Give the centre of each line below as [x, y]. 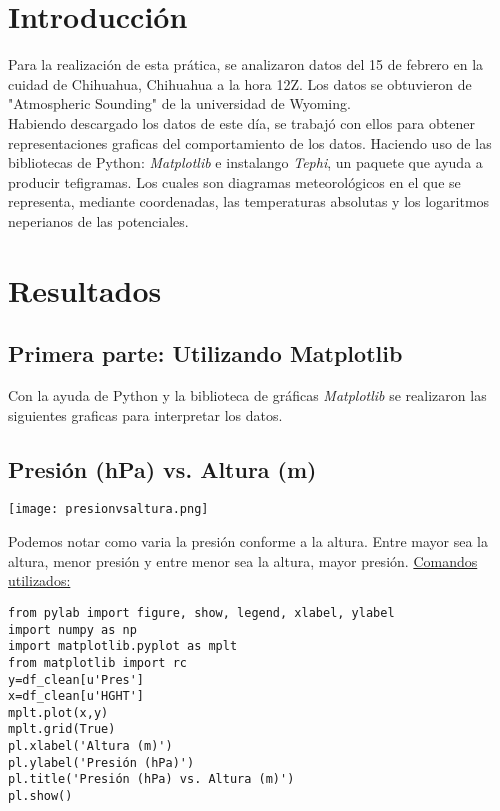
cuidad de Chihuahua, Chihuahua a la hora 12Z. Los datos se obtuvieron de [240, 83]
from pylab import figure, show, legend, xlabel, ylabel [201, 612]
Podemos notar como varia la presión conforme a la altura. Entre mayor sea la [248, 541]
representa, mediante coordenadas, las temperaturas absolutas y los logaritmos [249, 201]
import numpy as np [72, 629]
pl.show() [40, 796]
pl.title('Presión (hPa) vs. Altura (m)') [151, 779]
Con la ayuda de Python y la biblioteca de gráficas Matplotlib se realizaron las [247, 395]
